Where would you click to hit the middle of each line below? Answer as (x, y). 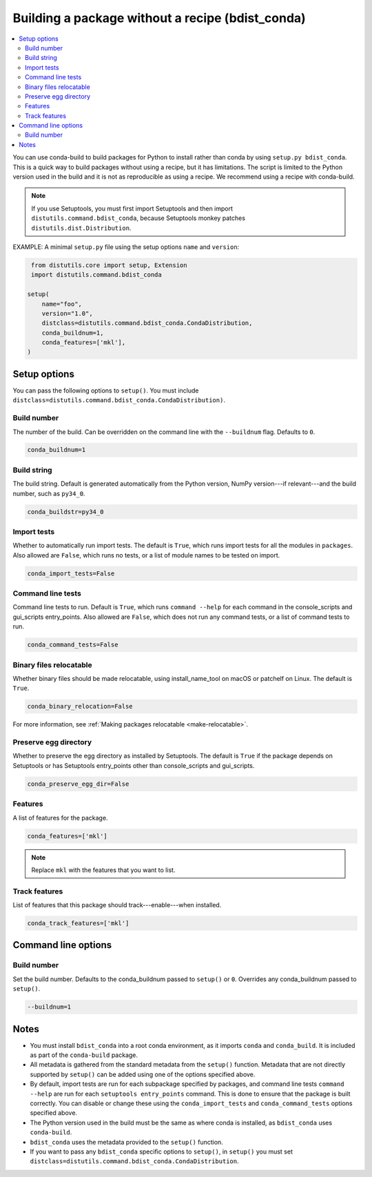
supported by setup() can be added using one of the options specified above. (143, 1074)
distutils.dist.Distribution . (81, 228)
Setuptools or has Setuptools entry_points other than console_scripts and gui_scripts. (134, 765)
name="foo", (62, 304)
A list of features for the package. (60, 818)
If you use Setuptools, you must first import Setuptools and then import (132, 208)
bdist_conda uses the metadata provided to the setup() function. (126, 1142)
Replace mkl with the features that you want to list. (103, 870)
